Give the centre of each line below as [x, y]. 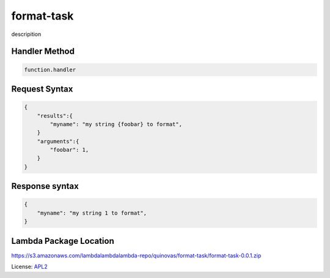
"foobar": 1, [69, 150]
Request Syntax [42, 89]
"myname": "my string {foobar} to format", [116, 124]
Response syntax [45, 186]
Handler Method [43, 52]
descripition [26, 34]
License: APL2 [30, 267]
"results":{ [55, 116]
